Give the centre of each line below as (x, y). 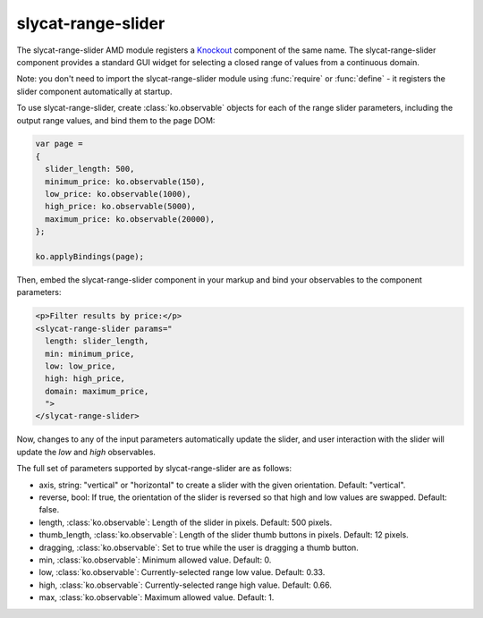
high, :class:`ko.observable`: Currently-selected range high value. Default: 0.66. (186, 585)
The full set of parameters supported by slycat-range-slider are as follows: (154, 469)
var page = (59, 144)
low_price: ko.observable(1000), (118, 194)
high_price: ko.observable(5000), (121, 207)
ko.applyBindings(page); (90, 256)
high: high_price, (85, 379)
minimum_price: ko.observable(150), (125, 182)
